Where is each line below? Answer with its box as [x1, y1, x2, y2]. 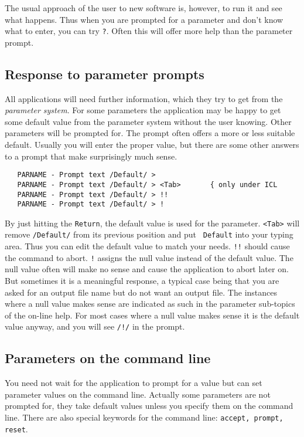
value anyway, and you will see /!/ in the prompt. [5, 320, 185, 333]
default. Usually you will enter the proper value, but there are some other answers [5, 138, 299, 151]
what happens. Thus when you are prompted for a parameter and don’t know [5, 13, 283, 25]
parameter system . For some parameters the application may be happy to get [5, 104, 281, 116]
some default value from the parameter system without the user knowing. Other [5, 115, 292, 127]
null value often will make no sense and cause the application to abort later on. [5, 263, 289, 275]
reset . [5, 422, 28, 435]
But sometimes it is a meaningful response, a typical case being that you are [5, 275, 279, 287]
